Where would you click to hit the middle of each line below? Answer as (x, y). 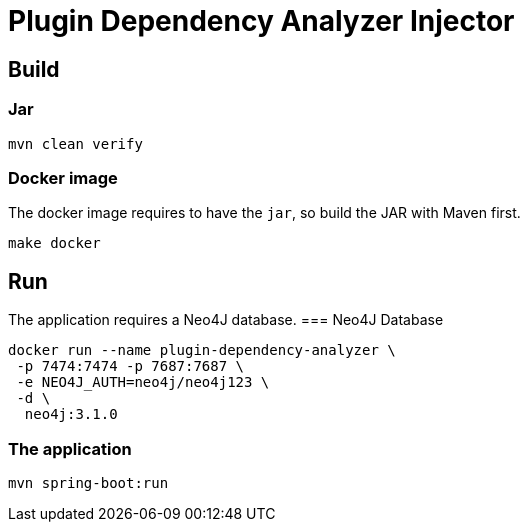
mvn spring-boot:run (88, 482)
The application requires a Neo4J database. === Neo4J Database (226, 320)
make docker (54, 243)
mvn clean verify (75, 143)
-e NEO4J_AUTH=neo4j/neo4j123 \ (143, 382)
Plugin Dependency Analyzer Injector (261, 21)
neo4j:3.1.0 (71, 414)
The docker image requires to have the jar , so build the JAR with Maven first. (264, 213)
